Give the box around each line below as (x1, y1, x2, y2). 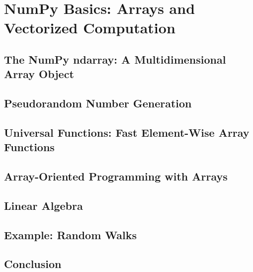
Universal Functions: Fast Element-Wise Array (4, 124, 250, 140)
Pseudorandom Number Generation (4, 95, 192, 111)
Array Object (4, 66, 74, 82)
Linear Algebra (4, 197, 83, 213)
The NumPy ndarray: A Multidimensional (4, 51, 226, 67)
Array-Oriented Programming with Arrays (4, 169, 228, 184)
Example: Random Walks (4, 227, 137, 242)
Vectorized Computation (4, 17, 175, 38)
